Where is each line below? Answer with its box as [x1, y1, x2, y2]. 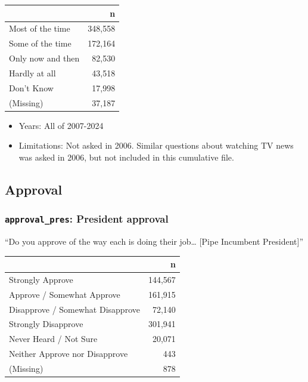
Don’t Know [9, 81, 54, 94]
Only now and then [9, 52, 80, 64]
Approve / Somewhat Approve [9, 288, 120, 300]
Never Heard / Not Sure [9, 332, 98, 345]
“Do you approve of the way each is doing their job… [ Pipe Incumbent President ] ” [5, 235, 304, 247]
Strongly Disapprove [9, 318, 83, 330]
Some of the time [9, 37, 71, 50]
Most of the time [9, 22, 70, 35]
